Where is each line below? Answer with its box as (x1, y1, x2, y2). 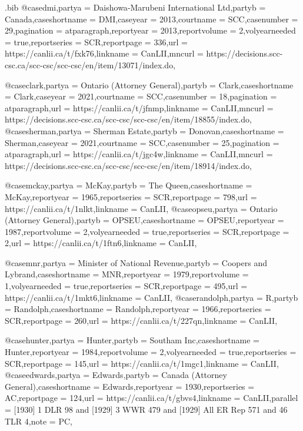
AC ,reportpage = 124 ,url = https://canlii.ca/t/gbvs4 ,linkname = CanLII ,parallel (5, 392, 298, 404)
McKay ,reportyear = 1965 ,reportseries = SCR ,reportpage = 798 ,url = (5, 190, 257, 203)
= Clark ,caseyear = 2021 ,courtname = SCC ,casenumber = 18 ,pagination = (5, 90, 277, 102)
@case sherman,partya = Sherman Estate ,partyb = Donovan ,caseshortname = (5, 124, 284, 137)
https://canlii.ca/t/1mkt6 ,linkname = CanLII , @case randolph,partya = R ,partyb (5, 291, 298, 303)
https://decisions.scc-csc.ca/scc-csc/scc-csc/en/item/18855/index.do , (5, 113, 252, 125)
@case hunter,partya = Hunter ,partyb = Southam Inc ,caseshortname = (5, 334, 259, 346)
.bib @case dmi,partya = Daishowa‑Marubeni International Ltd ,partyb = (5, 1, 266, 13)
